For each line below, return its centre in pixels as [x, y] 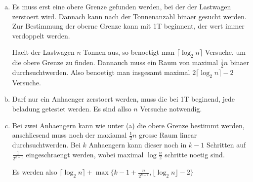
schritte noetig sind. [195, 154]
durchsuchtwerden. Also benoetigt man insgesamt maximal [101, 72]
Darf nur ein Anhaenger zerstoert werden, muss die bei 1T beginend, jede [124, 99]
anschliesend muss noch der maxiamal [69, 135]
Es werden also [35, 172]
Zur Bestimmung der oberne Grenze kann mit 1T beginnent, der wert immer [128, 26]
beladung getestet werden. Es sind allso [72, 108]
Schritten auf [226, 145]
